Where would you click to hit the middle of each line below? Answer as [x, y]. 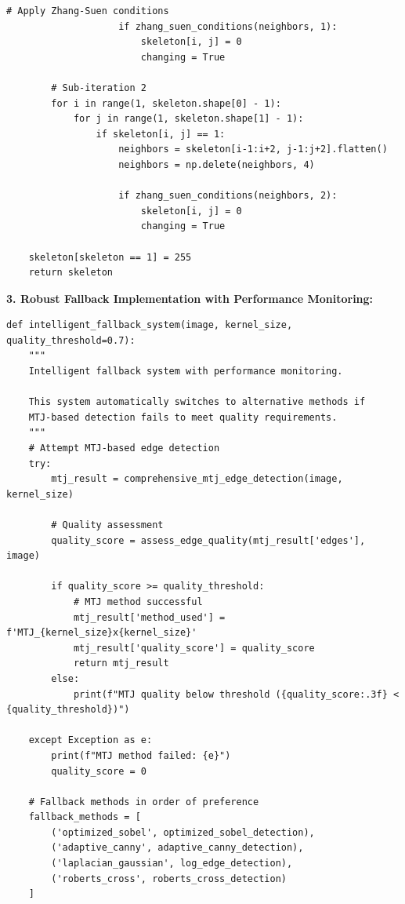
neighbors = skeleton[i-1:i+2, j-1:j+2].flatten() [253, 149]
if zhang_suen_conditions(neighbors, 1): [228, 26]
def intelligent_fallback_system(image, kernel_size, [150, 325]
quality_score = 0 [99, 771]
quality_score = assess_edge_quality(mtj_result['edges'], [208, 540]
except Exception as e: [90, 740]
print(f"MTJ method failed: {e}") [141, 755]
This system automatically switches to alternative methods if [197, 402]
